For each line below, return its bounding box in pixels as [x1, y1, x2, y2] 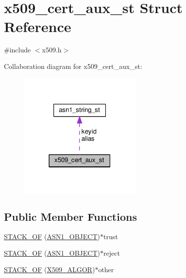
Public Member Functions [4, 209, 137, 224]
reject [103, 248, 120, 258]
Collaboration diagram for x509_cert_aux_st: [4, 61, 142, 71]
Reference [4, 16, 71, 36]
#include [4, 45, 31, 55]
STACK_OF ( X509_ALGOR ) [4, 264, 95, 274]
